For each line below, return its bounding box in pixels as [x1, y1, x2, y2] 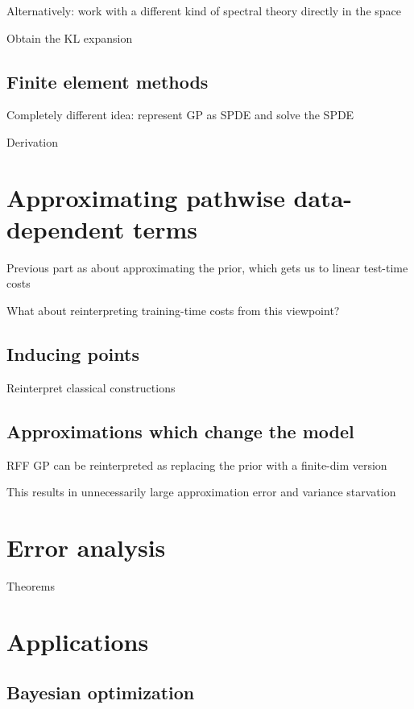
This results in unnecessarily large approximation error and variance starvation [6, 483, 396, 500]
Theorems [6, 577, 55, 594]
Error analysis [6, 531, 166, 564]
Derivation [6, 133, 59, 150]
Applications [6, 624, 149, 657]
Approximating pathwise [6, 180, 285, 214]
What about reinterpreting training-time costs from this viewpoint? [6, 302, 340, 319]
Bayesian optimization [6, 680, 195, 705]
